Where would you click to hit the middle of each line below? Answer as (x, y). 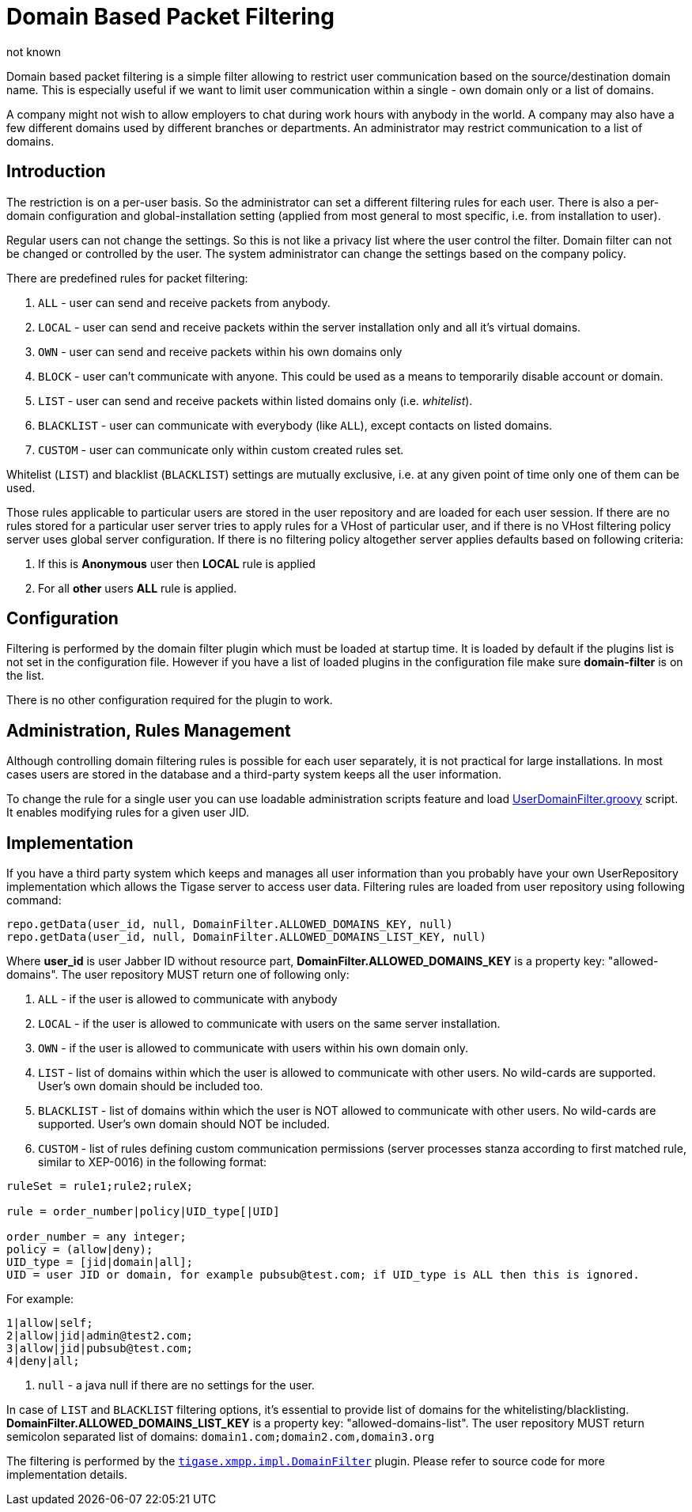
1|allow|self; (50, 1323)
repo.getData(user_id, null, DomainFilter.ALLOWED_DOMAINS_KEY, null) (230, 925)
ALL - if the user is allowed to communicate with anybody (188, 999)
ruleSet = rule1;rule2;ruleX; (100, 1186)
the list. (25, 676)
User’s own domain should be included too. (151, 1086)
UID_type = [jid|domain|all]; (100, 1262)
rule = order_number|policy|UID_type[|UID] (143, 1212)
